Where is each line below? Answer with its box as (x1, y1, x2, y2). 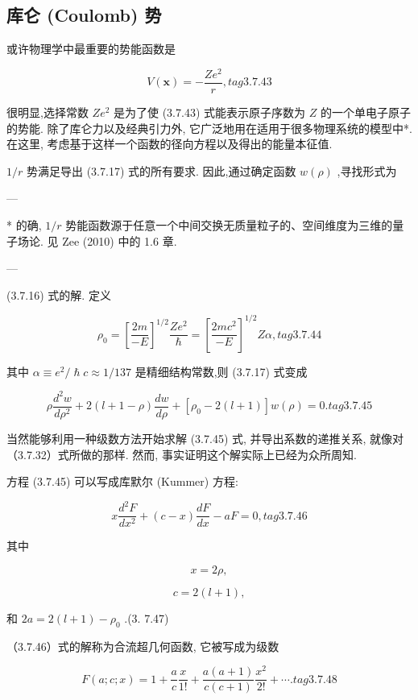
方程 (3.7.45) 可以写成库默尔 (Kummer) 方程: (6, 473, 238, 490)
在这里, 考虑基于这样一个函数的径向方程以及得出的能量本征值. (6, 135, 333, 152)
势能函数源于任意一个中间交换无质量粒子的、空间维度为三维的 (65, 216, 393, 233)
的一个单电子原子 (320, 103, 411, 120)
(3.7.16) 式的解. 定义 (6, 286, 111, 303)
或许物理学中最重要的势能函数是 (6, 40, 176, 57)
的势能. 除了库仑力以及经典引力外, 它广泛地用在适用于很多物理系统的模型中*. (6, 119, 412, 136)
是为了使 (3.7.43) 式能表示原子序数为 (114, 103, 306, 120)
